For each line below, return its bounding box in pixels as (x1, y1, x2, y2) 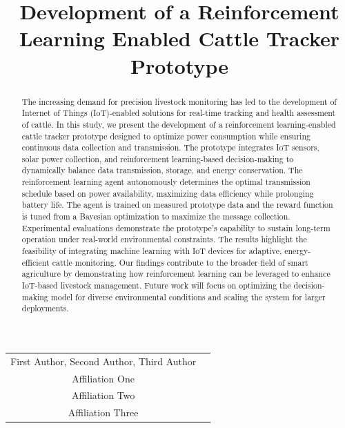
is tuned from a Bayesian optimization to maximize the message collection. (21, 211, 290, 222)
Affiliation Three (68, 405, 139, 420)
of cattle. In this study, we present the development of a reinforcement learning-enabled (21, 118, 336, 130)
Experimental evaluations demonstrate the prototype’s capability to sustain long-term (21, 222, 331, 233)
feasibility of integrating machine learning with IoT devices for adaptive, (21, 245, 282, 257)
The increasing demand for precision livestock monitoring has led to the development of (21, 95, 337, 107)
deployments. (21, 302, 69, 314)
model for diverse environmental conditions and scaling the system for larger (50, 291, 326, 302)
